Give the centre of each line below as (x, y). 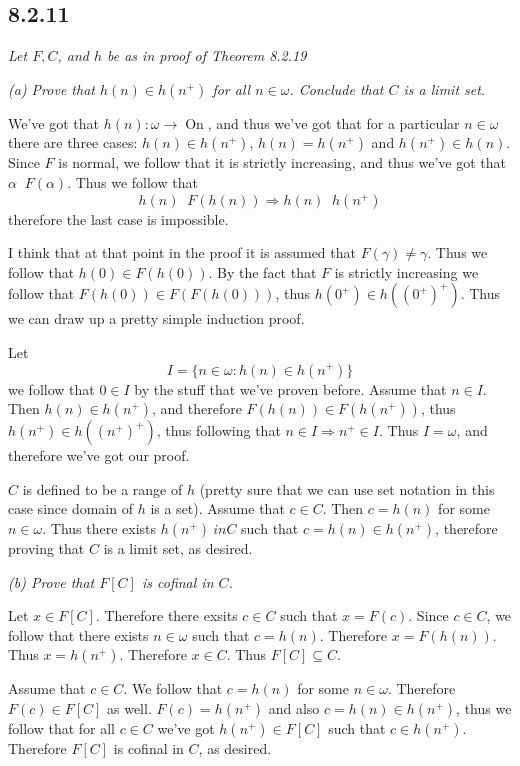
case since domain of (70, 508)
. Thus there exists (99, 527)
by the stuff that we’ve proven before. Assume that (290, 388)
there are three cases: (73, 142)
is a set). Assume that (217, 508)
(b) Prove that (51, 581)
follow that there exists (78, 634)
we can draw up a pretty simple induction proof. (156, 318)
